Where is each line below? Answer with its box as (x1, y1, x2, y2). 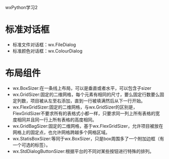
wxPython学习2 (5, 5, 38, 10)
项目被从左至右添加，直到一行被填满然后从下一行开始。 (30, 97, 145, 103)
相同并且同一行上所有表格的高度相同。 (17, 117, 97, 123)
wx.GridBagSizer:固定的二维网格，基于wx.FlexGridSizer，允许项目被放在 (12, 123, 163, 129)
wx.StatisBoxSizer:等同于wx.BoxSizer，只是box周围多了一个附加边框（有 (12, 135, 164, 141)
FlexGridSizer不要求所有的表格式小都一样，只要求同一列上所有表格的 (12, 110, 156, 116)
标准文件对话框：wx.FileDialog (12, 41, 76, 47)
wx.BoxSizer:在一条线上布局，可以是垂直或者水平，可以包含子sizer (12, 85, 151, 91)
